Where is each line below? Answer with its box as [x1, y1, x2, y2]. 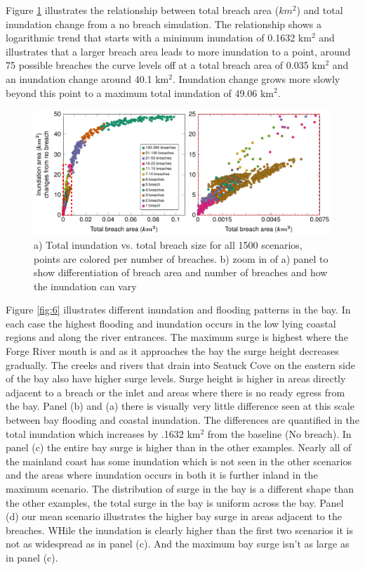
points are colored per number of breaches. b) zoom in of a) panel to [34, 251, 328, 266]
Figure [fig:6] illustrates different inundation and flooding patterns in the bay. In [6, 302, 351, 317]
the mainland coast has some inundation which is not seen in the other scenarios [6, 453, 352, 468]
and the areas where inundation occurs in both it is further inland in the [6, 467, 318, 482]
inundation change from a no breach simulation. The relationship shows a [6, 16, 322, 31]
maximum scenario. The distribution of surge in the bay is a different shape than [6, 481, 354, 495]
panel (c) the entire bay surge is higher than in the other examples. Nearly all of [6, 440, 352, 455]
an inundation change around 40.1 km [6, 71, 169, 86]
